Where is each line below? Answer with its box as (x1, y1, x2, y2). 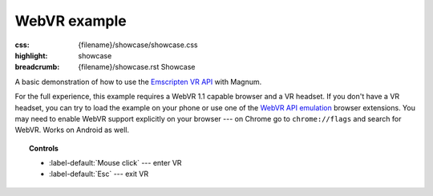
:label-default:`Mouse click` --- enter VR (49, 158, 182, 168)
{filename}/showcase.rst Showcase (78, 62, 196, 72)
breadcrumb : (14, 62, 60, 72)
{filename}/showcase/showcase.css (78, 40, 198, 50)
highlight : (14, 50, 48, 60)
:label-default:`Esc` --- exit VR (49, 169, 148, 179)
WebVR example (14, 12, 127, 30)
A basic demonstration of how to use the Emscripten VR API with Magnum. (14, 77, 262, 86)
